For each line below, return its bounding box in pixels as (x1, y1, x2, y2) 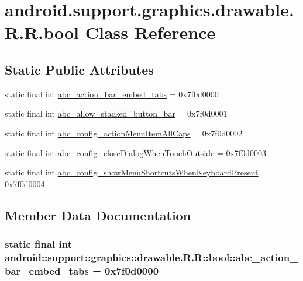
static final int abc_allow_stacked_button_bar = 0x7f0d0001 (5, 107, 228, 120)
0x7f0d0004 (5, 177, 45, 189)
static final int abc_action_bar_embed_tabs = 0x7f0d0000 (5, 87, 219, 100)
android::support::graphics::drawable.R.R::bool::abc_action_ (5, 250, 298, 264)
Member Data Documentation (5, 206, 191, 224)
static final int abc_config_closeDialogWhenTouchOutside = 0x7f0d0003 (5, 146, 266, 159)
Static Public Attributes (5, 60, 154, 78)
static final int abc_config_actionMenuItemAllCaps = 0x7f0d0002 (5, 127, 243, 139)
